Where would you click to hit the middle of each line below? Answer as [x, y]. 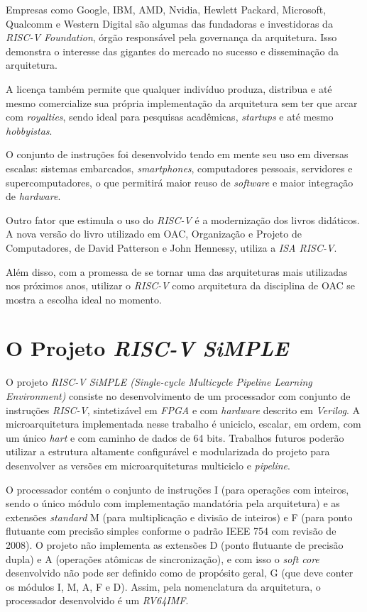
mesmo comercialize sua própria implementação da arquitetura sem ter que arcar [182, 102]
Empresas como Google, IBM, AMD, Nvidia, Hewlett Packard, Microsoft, [166, 9]
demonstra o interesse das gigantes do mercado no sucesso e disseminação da [172, 51]
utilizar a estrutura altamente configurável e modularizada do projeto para [168, 451]
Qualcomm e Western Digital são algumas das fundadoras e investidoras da [169, 23]
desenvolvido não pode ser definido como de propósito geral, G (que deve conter [180, 573]
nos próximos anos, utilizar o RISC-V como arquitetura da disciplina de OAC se [181, 285]
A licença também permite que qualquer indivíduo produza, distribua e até [169, 88]
